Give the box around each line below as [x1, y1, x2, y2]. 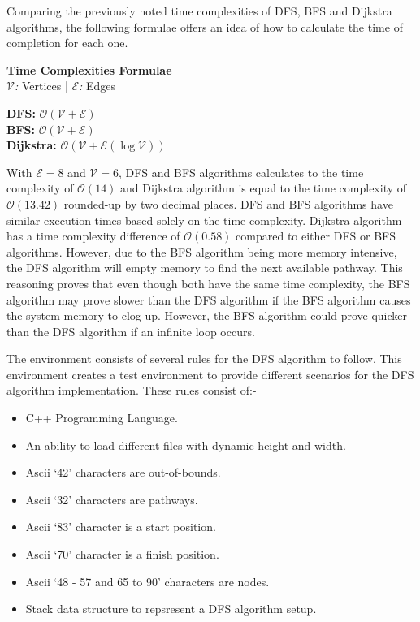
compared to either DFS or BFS [236, 227, 396, 244]
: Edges [79, 77, 116, 94]
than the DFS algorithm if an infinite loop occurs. [6, 322, 255, 339]
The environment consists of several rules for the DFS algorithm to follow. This [6, 350, 402, 367]
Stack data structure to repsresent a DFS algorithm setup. [25, 600, 317, 617]
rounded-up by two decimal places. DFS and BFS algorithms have [63, 195, 393, 212]
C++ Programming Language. [25, 409, 178, 426]
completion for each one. [6, 34, 128, 51]
